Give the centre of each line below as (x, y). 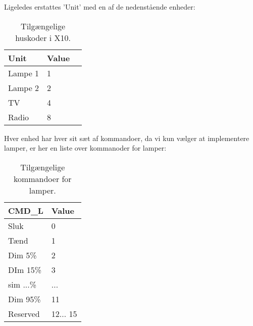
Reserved (24, 313)
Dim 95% (24, 299)
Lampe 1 (24, 73)
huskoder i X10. (43, 37)
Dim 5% (22, 255)
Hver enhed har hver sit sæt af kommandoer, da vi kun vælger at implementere (127, 138)
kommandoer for (42, 178)
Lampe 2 (24, 87)
